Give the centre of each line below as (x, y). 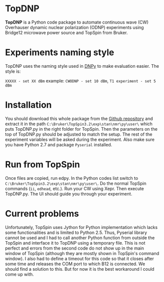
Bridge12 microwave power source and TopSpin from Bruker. (67, 32)
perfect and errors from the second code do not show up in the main (74, 248)
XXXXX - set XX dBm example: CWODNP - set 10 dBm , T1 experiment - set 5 (81, 81)
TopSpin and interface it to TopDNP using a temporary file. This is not (75, 243)
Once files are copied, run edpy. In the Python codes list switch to (72, 178)
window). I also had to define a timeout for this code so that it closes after (80, 258)
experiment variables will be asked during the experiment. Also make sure (80, 139)
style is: (13, 71)
